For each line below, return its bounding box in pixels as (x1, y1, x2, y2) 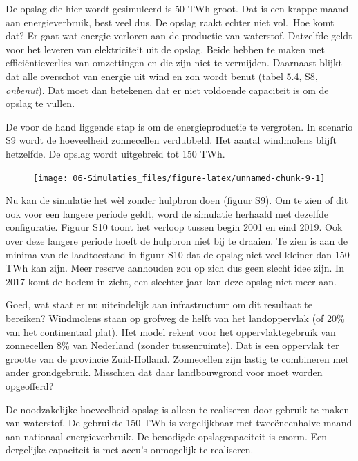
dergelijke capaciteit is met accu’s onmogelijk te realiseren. (6, 442, 254, 457)
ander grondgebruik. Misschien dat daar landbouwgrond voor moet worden (6, 365, 323, 379)
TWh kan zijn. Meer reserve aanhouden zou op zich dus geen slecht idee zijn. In (6, 261, 344, 275)
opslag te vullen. (6, 96, 75, 111)
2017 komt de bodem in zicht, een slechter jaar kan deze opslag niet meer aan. (6, 274, 337, 288)
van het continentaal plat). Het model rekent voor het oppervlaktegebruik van (6, 324, 336, 339)
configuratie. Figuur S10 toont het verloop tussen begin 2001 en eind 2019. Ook (6, 220, 343, 234)
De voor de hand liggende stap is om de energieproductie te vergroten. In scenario (6, 119, 353, 133)
